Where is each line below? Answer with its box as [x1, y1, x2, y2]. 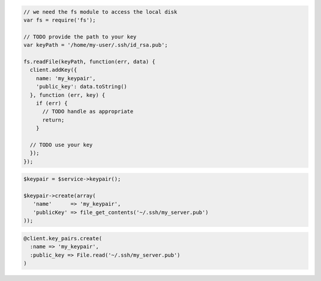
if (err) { [36, 100, 68, 106]
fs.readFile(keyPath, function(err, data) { [23, 58, 156, 65]
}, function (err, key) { [30, 91, 105, 98]
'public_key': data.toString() [36, 83, 127, 90]
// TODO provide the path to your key [23, 33, 137, 40]
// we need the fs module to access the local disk [23, 8, 178, 15]
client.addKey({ [30, 67, 77, 74]
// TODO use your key [30, 141, 93, 148]
